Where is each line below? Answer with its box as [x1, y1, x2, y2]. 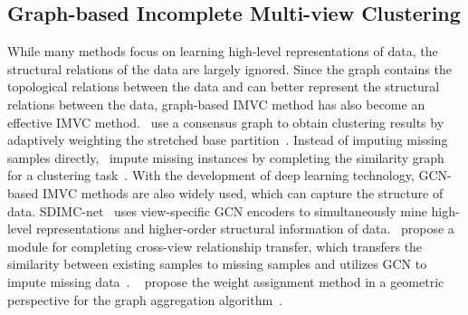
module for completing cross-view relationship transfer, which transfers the [7, 236, 423, 255]
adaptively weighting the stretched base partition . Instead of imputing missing [7, 130, 448, 149]
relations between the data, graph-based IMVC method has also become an [7, 94, 425, 113]
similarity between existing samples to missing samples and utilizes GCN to [7, 254, 427, 273]
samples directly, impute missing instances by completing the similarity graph [7, 148, 444, 167]
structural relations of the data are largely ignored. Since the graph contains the [7, 59, 452, 78]
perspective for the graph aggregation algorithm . [7, 290, 283, 309]
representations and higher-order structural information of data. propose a [35, 219, 454, 238]
